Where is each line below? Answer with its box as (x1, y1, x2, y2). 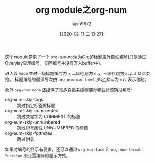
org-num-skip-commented (5, 108, 59, 113)
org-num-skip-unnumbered (5, 119, 61, 125)
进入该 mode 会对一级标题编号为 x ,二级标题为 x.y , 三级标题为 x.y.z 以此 (5, 70, 146, 76)
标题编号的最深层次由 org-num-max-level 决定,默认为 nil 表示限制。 (14, 76, 149, 82)
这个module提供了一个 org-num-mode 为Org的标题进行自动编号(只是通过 (5, 54, 147, 60)
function (5, 153, 23, 158)
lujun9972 (71, 20, 92, 27)
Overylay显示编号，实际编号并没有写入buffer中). (5, 60, 102, 66)
